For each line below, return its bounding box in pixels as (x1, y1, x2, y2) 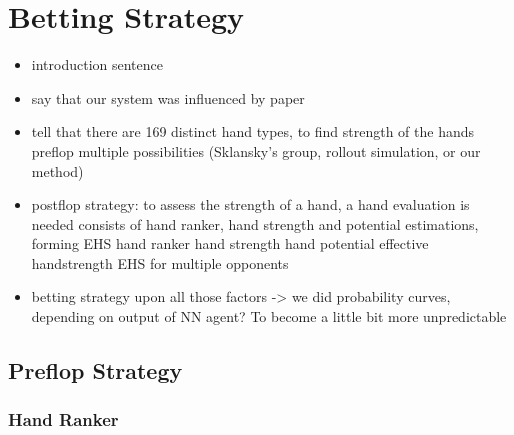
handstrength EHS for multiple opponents (31, 252, 289, 273)
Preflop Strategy (8, 355, 183, 386)
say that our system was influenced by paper (31, 87, 305, 108)
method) (31, 160, 84, 181)
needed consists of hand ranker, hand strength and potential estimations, (31, 213, 479, 234)
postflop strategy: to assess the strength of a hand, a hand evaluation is (31, 194, 470, 215)
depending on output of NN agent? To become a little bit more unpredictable (31, 306, 507, 327)
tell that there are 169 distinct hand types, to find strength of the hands (31, 121, 475, 142)
